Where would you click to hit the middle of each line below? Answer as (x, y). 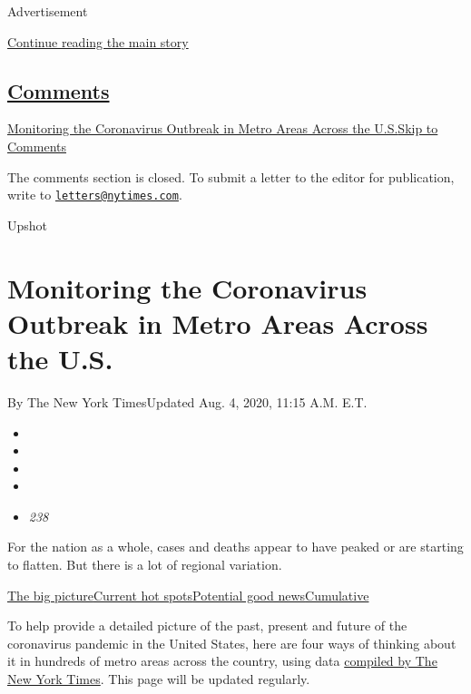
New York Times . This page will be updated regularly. (159, 679)
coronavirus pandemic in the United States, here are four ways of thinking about (232, 643)
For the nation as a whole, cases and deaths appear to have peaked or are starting (235, 547)
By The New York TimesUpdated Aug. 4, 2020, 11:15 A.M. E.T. (187, 401)
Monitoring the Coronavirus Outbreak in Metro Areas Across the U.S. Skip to (223, 128)
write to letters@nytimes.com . (95, 195)
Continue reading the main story (98, 41)
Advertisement (48, 11)
